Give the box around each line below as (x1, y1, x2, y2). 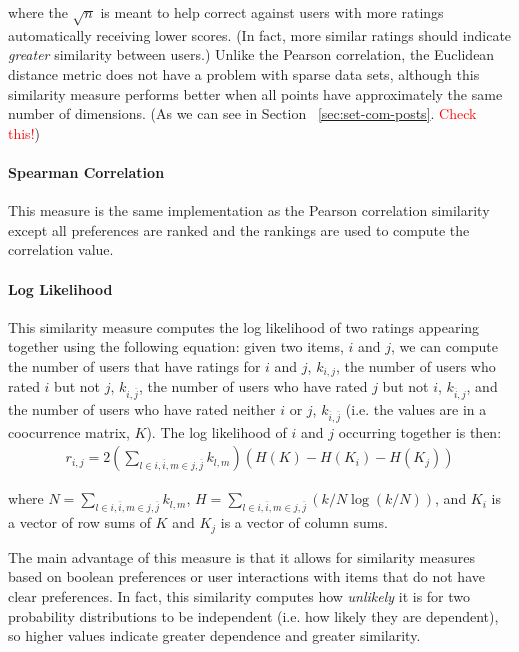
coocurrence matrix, (8, 421, 130, 442)
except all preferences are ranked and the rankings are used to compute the (8, 219, 470, 240)
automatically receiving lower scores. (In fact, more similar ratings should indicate (8, 24, 512, 45)
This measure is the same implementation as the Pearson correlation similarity (8, 200, 490, 221)
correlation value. (8, 239, 114, 260)
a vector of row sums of (8, 512, 151, 533)
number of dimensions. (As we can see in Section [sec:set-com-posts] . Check (8, 103, 477, 124)
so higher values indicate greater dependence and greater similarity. (8, 625, 421, 646)
